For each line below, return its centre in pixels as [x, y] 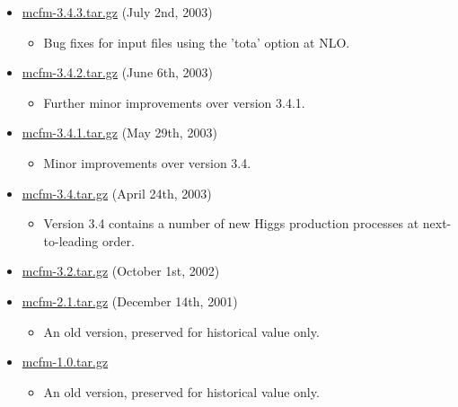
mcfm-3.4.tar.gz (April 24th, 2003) [117, 193]
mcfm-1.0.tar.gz [65, 362]
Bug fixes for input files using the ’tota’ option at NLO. [197, 42]
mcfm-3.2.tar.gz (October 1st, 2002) [121, 271]
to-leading [71, 240]
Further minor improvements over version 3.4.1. [174, 102]
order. [118, 240]
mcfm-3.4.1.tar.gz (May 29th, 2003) [119, 133]
